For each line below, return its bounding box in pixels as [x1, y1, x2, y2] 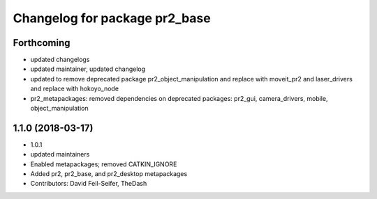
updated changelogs [30, 56, 90, 64]
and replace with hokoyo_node [30, 84, 119, 93]
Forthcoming [13, 37, 71, 49]
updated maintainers [30, 150, 90, 159]
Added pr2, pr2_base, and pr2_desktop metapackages [30, 170, 188, 178]
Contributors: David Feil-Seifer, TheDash [30, 180, 147, 188]
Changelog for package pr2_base [13, 10, 211, 26]
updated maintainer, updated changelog [30, 65, 146, 73]
